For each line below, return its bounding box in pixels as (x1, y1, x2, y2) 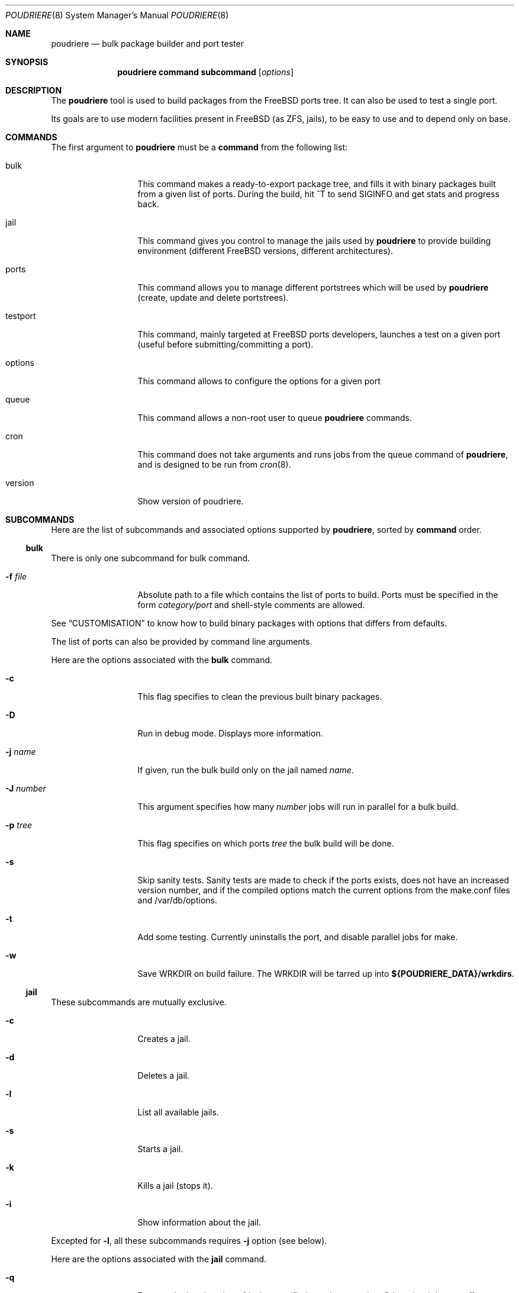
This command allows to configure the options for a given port (137, 376, 381, 386)
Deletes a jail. (137, 1070, 190, 1080)
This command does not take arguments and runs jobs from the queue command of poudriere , (137, 449, 508, 459)
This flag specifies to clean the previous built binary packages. (137, 691, 382, 702)
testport (5, 311, 36, 321)
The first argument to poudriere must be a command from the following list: (51, 142, 348, 152)
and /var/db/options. (137, 895, 218, 905)
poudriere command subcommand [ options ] (117, 67, 294, 77)
